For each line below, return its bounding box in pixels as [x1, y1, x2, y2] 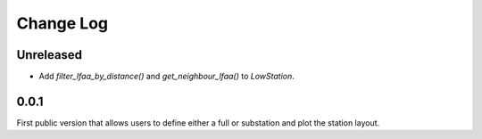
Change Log [16, 13, 109, 33]
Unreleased [16, 47, 83, 62]
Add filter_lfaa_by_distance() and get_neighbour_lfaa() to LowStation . [38, 71, 295, 82]
